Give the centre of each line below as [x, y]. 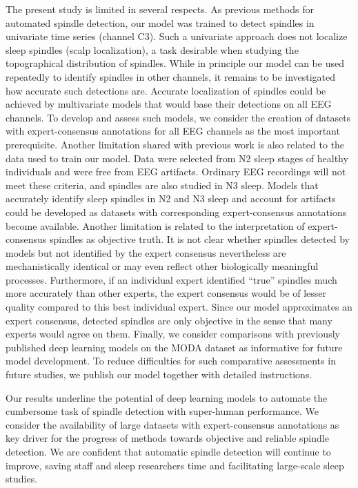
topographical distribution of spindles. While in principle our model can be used [175, 63]
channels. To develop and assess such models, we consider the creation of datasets [178, 117]
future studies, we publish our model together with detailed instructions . [159, 374]
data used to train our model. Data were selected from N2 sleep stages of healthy [177, 158]
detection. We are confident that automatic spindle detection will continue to [168, 451]
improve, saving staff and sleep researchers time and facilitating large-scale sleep [175, 465]
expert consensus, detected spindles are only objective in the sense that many [169, 320]
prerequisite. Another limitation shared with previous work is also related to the [175, 144]
